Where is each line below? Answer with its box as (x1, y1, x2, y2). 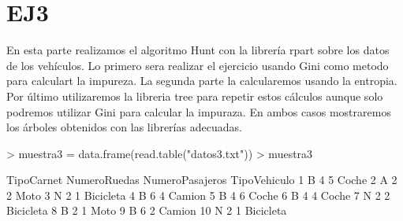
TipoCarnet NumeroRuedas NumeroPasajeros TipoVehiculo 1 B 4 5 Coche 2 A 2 (6, 171, 397, 188)
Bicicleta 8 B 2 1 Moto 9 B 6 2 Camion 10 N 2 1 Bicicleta (6, 202, 287, 219)
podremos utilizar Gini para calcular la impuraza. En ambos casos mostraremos (6, 103, 391, 120)
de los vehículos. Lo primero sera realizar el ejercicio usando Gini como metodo (6, 57, 389, 73)
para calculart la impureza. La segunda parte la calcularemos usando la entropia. (6, 72, 397, 89)
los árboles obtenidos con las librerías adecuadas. (6, 119, 242, 135)
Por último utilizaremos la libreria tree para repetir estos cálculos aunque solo (6, 87, 383, 104)
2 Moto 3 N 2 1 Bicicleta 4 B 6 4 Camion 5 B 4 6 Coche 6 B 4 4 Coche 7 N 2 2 (6, 186, 390, 203)
